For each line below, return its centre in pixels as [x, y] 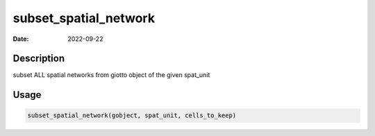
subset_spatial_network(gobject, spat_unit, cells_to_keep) [132, 116]
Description [39, 59]
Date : [21, 39]
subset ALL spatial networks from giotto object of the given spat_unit [111, 75]
